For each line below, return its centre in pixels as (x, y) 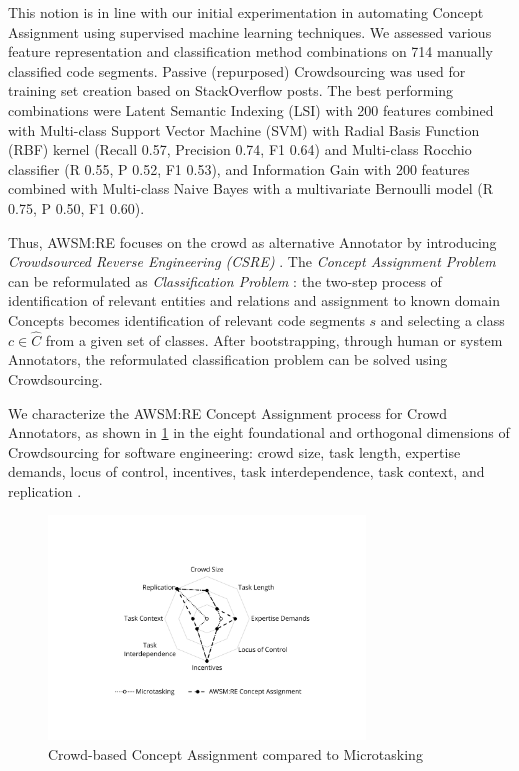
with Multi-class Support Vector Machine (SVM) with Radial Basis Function (244, 129)
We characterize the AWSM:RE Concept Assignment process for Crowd (228, 412)
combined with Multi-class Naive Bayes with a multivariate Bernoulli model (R (251, 188)
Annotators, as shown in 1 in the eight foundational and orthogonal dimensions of (259, 432)
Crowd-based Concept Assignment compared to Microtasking (235, 753)
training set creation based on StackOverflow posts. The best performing (231, 90)
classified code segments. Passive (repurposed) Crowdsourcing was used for (237, 70)
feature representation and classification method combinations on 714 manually (250, 51)
